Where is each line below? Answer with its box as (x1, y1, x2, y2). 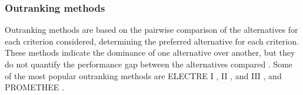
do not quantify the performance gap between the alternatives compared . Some (5, 58, 293, 70)
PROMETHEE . (5, 81, 64, 93)
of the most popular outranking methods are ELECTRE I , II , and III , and (5, 69, 282, 82)
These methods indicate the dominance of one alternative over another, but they (5, 46, 295, 59)
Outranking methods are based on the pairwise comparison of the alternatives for (5, 23, 298, 36)
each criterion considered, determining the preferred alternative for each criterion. (5, 35, 299, 47)
